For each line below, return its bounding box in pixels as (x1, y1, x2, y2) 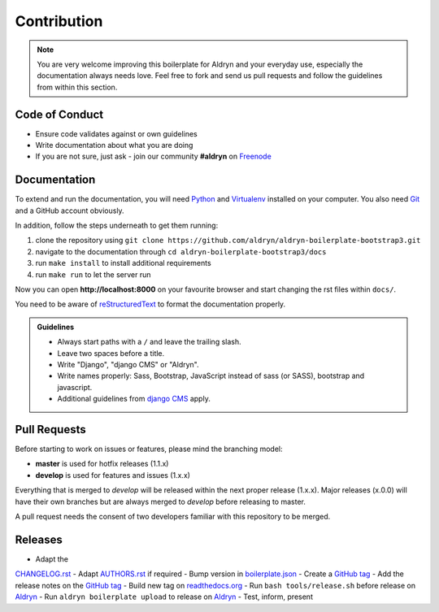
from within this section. (37, 82, 118, 92)
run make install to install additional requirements (35, 258, 211, 268)
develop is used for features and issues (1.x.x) (35, 470, 191, 480)
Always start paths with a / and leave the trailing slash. (57, 337, 241, 347)
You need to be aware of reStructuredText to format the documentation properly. (15, 299, 286, 309)
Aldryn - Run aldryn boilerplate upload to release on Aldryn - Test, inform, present (15, 592, 313, 601)
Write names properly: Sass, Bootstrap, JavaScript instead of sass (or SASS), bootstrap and (57, 371, 365, 381)
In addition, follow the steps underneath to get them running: (15, 220, 219, 231)
